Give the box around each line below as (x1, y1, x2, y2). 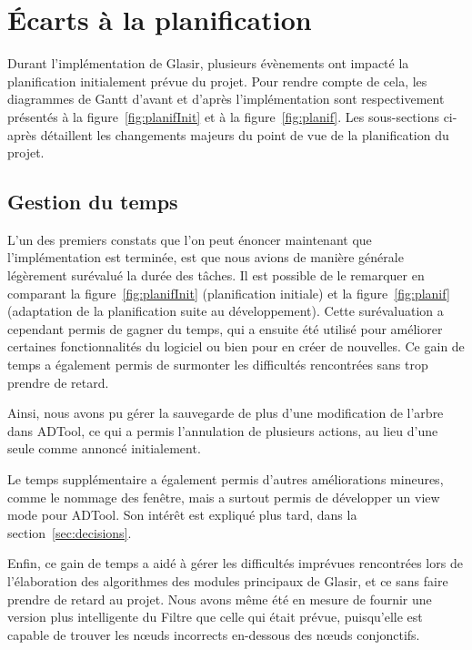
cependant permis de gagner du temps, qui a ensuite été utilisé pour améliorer (7, 319, 443, 338)
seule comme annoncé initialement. (7, 439, 201, 458)
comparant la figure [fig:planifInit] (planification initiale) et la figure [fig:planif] (7, 283, 450, 302)
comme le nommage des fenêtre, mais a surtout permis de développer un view (7, 487, 440, 506)
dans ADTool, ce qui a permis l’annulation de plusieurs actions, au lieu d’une (7, 421, 438, 440)
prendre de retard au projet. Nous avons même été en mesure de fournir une (7, 589, 432, 608)
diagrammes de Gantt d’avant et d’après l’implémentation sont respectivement (7, 89, 445, 108)
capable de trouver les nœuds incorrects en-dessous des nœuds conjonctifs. (7, 625, 420, 644)
